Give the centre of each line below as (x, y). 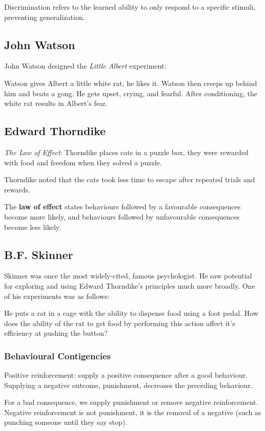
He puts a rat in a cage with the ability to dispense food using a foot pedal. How (131, 313)
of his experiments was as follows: (57, 296)
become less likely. (33, 227)
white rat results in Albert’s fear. (56, 103)
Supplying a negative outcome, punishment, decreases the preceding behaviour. (128, 385)
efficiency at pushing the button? (56, 333)
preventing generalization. (45, 17)
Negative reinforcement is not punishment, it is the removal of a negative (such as (133, 412)
